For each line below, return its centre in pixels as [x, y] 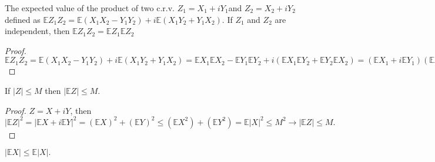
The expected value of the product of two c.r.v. [90, 8]
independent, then [37, 31]
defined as [23, 19]
